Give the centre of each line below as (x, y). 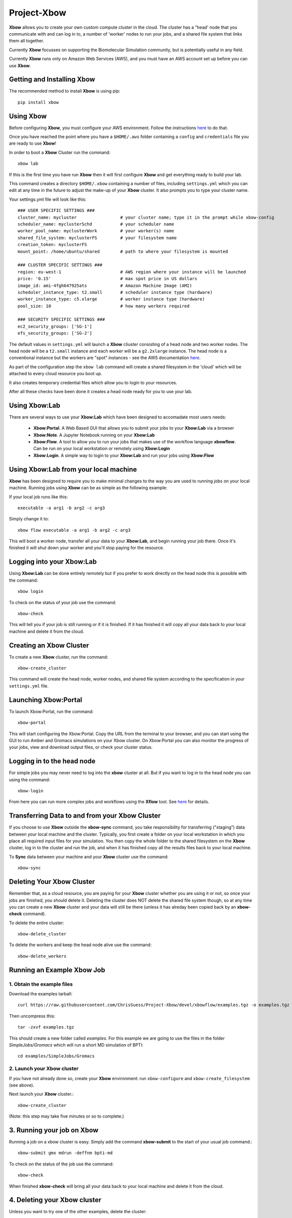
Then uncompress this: (32, 1016)
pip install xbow (38, 102)
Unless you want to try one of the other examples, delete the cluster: (78, 1212)
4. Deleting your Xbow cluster (55, 1200)
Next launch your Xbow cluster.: (41, 1094)
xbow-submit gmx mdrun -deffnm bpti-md (65, 1153)
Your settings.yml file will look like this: (48, 199)
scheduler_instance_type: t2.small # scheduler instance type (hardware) (115, 292)
